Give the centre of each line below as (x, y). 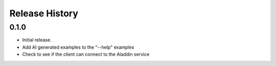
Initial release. (37, 40)
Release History (44, 13)
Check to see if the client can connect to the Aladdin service (86, 54)
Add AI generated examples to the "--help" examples (78, 47)
